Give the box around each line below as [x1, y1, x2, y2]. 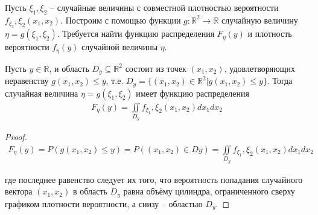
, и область [49, 62, 89, 74]
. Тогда [267, 74, 293, 87]
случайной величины [81, 40, 158, 53]
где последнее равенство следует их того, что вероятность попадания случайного [5, 173, 303, 185]
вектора [5, 185, 33, 197]
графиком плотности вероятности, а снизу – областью [5, 197, 203, 210]
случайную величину [221, 13, 298, 26]
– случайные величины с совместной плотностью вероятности [50, 1, 279, 13]
